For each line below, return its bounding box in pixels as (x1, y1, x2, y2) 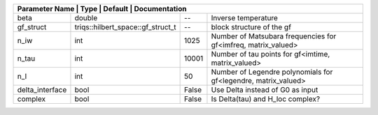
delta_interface (17, 85, 67, 94)
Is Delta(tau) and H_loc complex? (211, 94, 321, 104)
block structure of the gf (211, 22, 292, 31)
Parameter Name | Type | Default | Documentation (17, 4, 187, 13)
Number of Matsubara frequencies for (211, 31, 337, 41)
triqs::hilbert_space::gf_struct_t (74, 22, 176, 31)
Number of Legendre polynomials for (211, 67, 333, 77)
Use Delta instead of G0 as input (211, 85, 318, 94)
